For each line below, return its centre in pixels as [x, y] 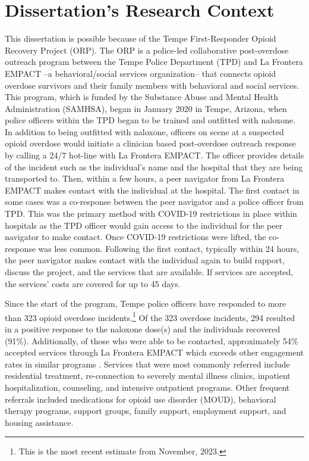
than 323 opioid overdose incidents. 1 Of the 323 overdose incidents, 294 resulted [150, 316]
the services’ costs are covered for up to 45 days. [93, 283]
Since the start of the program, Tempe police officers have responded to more [146, 303]
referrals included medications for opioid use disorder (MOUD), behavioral [141, 399]
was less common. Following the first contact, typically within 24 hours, [169, 248]
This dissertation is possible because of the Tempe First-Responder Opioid [141, 38]
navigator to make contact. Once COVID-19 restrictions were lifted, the [135, 237]
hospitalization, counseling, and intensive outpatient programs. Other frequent [147, 387]
